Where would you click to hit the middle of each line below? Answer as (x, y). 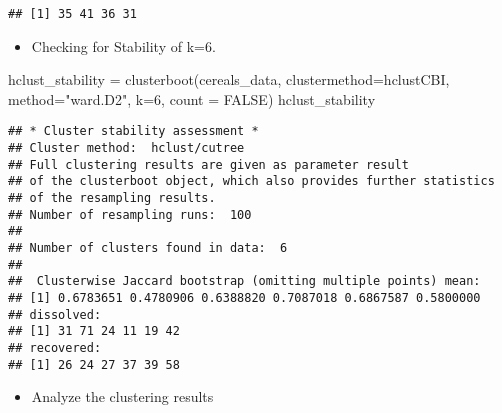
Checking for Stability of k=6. (123, 45)
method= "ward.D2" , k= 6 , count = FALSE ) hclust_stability (192, 98)
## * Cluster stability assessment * (133, 131)
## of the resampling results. (112, 198)
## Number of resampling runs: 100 (130, 214)
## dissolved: (55, 314)
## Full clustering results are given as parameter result (208, 164)
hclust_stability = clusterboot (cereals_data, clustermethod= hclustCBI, (229, 79)
